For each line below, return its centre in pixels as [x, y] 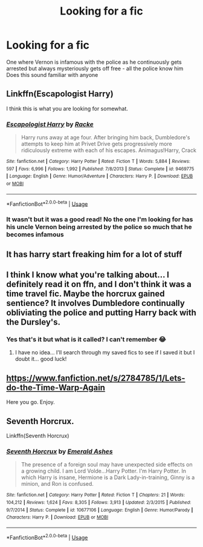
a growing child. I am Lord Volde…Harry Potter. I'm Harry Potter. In [103, 471]
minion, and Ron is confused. [57, 484]
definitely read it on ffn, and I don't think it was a [99, 284]
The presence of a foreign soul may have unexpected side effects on [107, 465]
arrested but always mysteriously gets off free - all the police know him [95, 68]
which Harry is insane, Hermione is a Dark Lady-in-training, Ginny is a [108, 477]
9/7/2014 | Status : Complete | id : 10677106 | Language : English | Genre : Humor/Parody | [100, 510]
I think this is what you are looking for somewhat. [67, 108]
